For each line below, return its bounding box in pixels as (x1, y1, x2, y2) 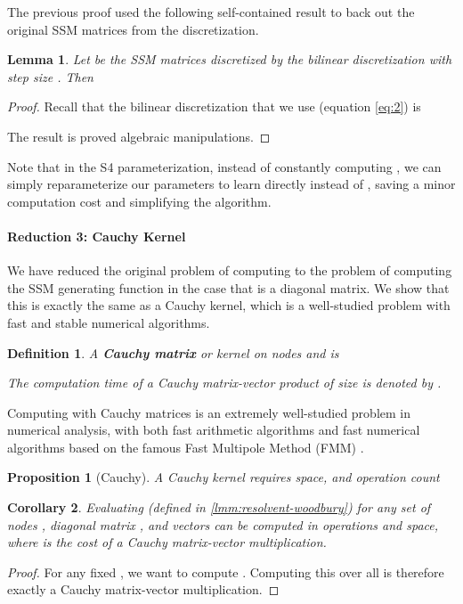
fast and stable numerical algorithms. (7, 313, 210, 331)
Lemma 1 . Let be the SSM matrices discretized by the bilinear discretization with (7, 50, 452, 69)
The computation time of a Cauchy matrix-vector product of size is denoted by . (7, 373, 442, 392)
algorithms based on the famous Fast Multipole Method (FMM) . (7, 437, 364, 456)
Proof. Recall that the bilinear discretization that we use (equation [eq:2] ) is (7, 97, 421, 116)
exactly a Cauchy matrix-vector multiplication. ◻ (7, 580, 280, 599)
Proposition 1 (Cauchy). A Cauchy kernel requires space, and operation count (7, 468, 440, 486)
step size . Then (7, 67, 93, 86)
